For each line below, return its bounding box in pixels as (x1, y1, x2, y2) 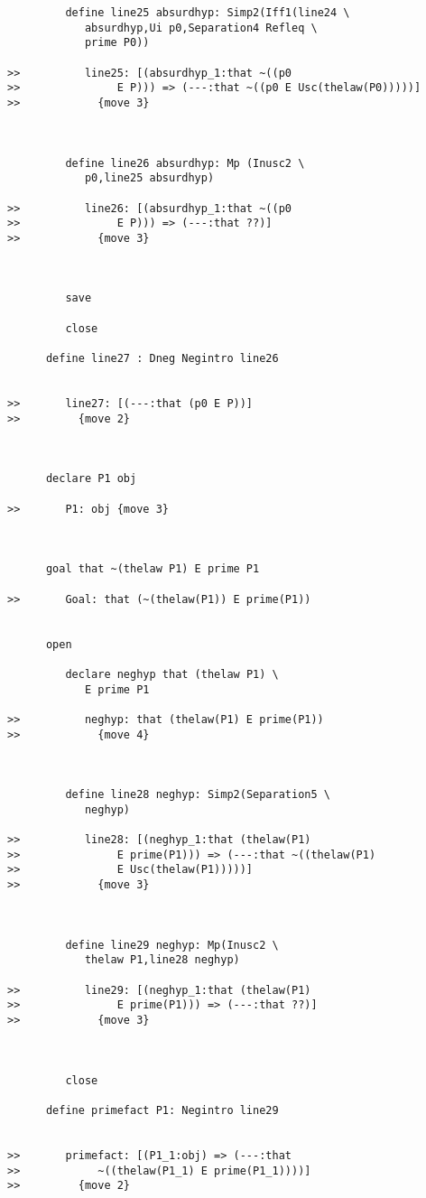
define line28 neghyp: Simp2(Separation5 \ (65, 788, 330, 802)
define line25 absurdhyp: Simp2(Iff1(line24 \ (65, 6, 350, 19)
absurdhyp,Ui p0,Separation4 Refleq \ (84, 21, 318, 34)
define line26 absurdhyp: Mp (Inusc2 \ (65, 156, 305, 170)
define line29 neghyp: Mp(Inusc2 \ (65, 938, 279, 952)
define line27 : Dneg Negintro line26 (45, 352, 279, 366)
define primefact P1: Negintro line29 (45, 1103, 279, 1117)
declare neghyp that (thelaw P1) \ (65, 667, 279, 681)
